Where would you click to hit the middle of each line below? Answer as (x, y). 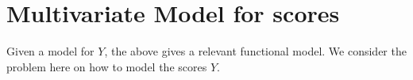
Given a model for (50, 51)
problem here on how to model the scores (107, 66)
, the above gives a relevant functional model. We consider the (255, 51)
